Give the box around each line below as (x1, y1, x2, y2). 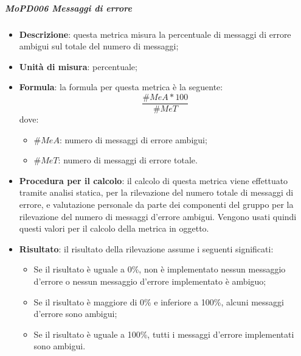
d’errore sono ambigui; (33, 307, 117, 320)
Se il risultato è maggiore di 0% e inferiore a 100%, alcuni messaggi (33, 295, 284, 308)
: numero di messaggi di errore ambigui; (59, 133, 207, 146)
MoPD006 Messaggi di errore (5, 1, 132, 14)
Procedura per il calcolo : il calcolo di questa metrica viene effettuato (19, 174, 288, 187)
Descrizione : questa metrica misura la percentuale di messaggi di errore (19, 27, 291, 40)
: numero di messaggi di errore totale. (58, 154, 198, 166)
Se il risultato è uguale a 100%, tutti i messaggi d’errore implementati (33, 327, 294, 340)
